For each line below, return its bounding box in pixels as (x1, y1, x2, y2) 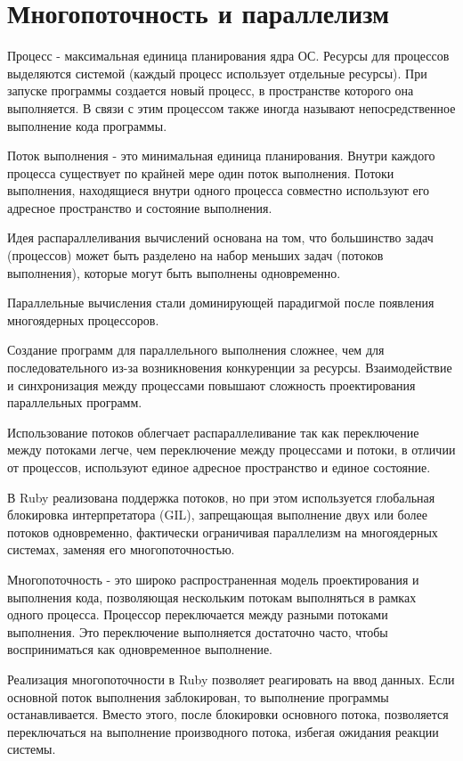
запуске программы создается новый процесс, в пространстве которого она (7, 81, 414, 100)
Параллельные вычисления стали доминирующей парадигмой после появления (7, 293, 435, 312)
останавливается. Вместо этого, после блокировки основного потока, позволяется (7, 705, 449, 724)
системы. (7, 740, 56, 758)
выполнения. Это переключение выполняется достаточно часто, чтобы (7, 622, 388, 641)
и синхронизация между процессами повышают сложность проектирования (7, 375, 416, 394)
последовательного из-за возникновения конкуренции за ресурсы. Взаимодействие (7, 358, 452, 377)
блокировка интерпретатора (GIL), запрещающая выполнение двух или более (7, 505, 427, 524)
